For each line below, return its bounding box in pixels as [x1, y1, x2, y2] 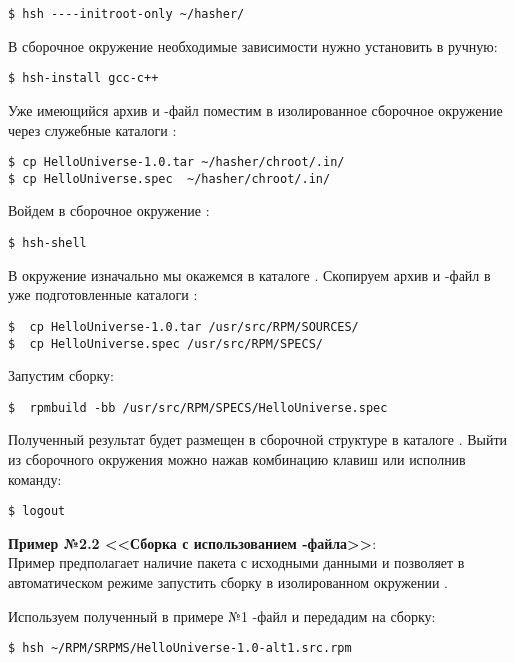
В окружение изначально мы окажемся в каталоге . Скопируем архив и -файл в [8, 264, 491, 285]
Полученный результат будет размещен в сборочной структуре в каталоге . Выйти [8, 429, 508, 450]
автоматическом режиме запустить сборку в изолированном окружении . [8, 572, 449, 593]
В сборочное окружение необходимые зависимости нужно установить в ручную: [8, 35, 498, 56]
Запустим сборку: [8, 365, 114, 386]
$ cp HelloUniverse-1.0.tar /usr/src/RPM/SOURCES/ [8, 319, 359, 334]
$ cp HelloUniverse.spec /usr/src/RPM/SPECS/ [8, 336, 323, 351]
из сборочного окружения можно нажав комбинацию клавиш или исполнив [8, 449, 466, 469]
